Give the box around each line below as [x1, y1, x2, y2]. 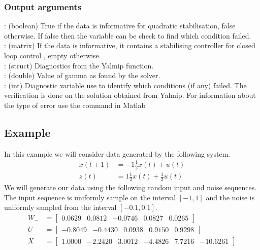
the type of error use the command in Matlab [4, 99, 146, 110]
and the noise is [206, 192, 255, 202]
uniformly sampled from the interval [4, 202, 117, 212]
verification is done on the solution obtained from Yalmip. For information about [4, 90, 256, 100]
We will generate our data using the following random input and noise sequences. [4, 182, 257, 193]
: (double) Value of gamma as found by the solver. [4, 70, 160, 81]
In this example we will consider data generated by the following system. [4, 148, 231, 159]
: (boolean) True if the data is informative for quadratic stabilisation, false [4, 20, 236, 31]
